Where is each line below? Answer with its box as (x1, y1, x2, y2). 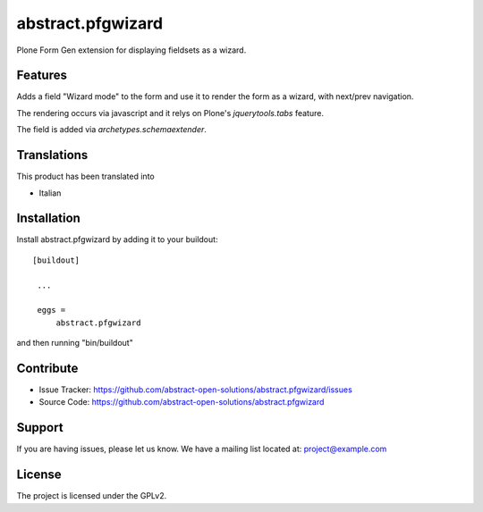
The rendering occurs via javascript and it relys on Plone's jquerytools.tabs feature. (16, 107, 324, 118)
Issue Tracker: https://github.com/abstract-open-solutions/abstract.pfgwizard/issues (38, 384, 352, 395)
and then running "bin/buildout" (16, 338, 133, 348)
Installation (16, 211, 80, 226)
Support (16, 420, 64, 435)
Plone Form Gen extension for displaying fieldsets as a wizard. (16, 45, 247, 55)
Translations (16, 147, 89, 163)
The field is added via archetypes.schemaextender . (16, 124, 208, 135)
